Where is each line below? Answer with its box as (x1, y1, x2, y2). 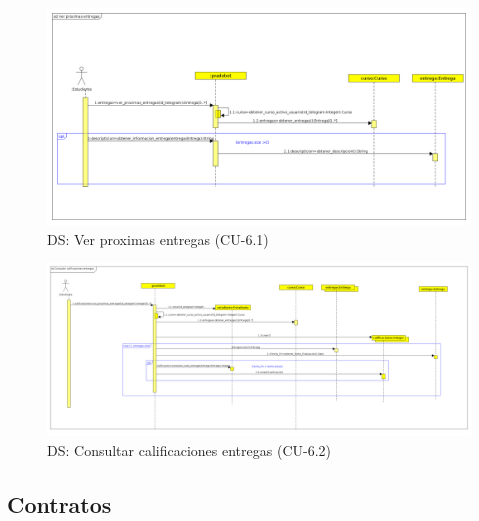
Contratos (7, 488, 112, 519)
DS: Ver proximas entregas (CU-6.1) (47, 228, 269, 249)
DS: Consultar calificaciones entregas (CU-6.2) (47, 439, 331, 460)
